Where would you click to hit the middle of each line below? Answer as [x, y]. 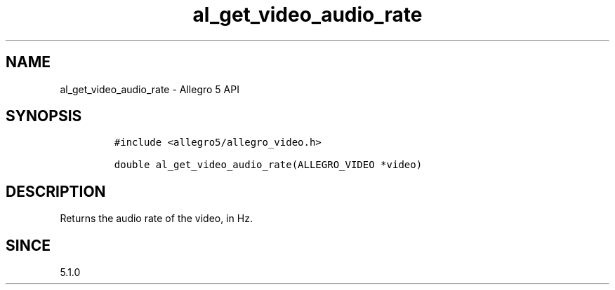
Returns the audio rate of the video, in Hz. [156, 219]
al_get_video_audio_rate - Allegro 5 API [150, 89]
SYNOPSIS [44, 116]
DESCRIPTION [56, 191]
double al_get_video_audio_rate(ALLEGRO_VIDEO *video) [268, 165]
